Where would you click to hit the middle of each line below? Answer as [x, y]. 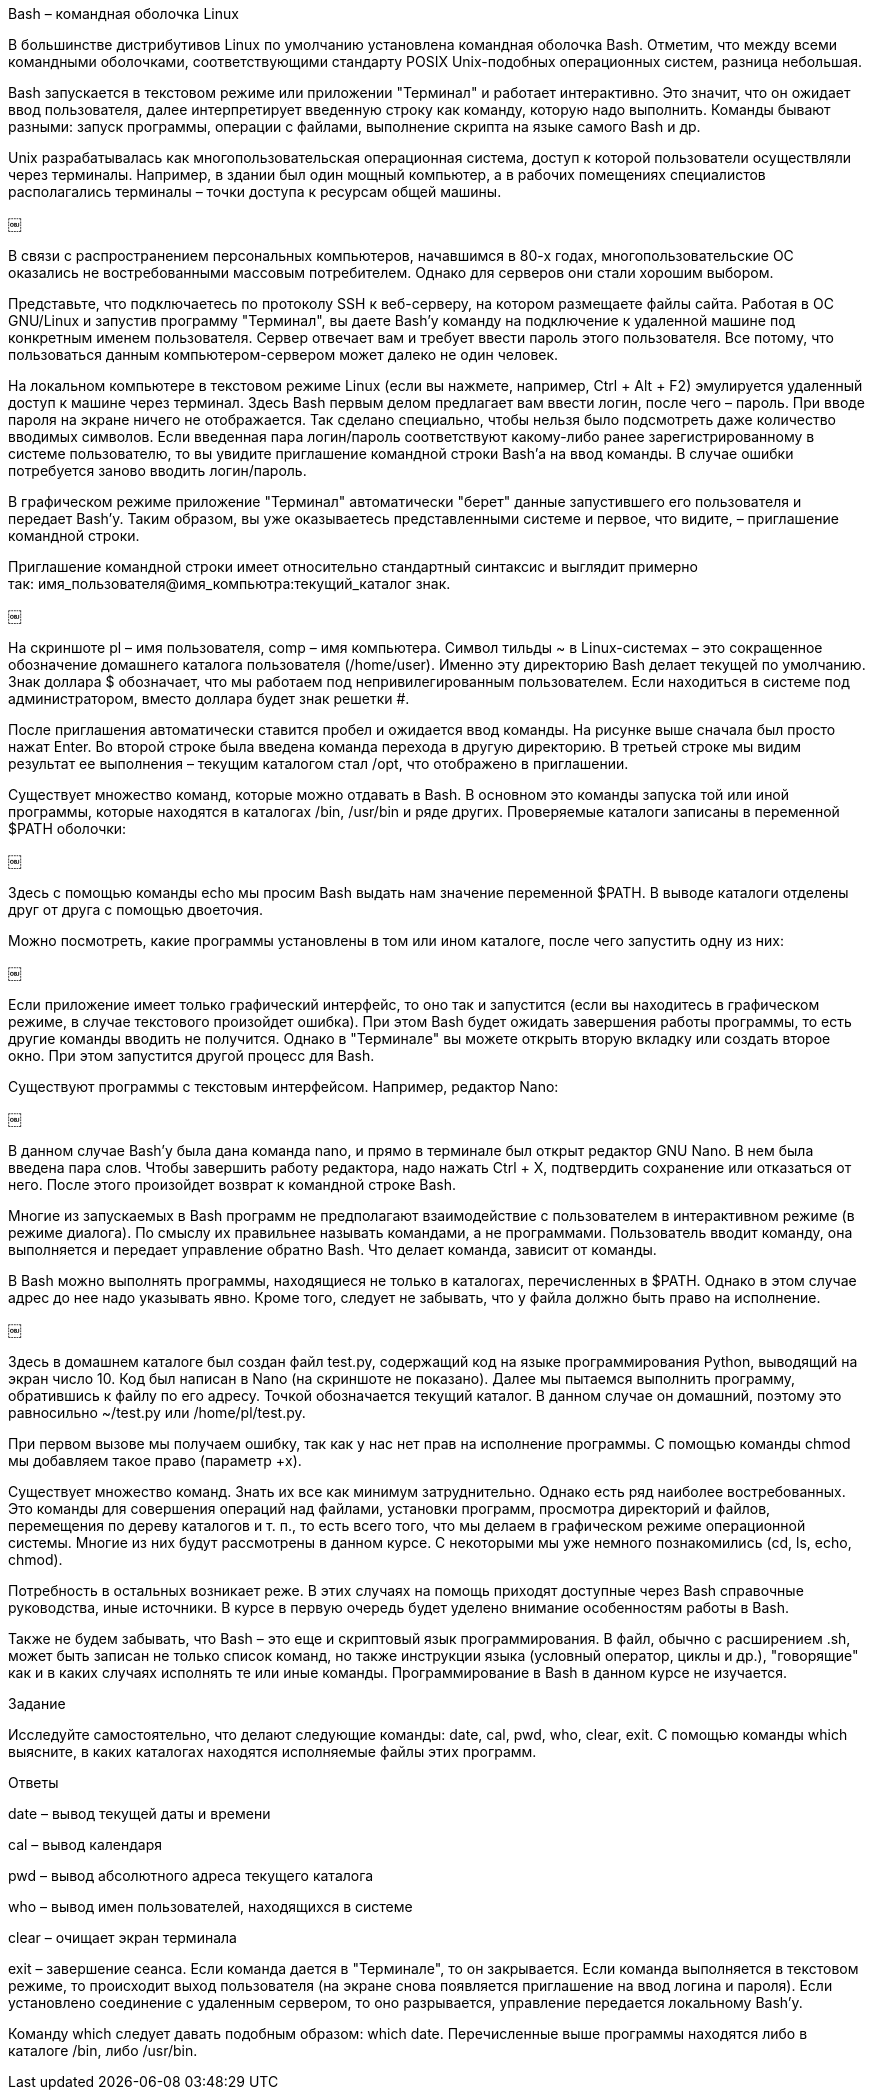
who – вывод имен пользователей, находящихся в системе [210, 1906]
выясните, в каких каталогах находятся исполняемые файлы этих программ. [272, 1751]
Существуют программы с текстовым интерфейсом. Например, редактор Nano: [283, 1086]
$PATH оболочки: [67, 828]
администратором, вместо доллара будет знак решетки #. [209, 698]
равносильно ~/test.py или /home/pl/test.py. [157, 1412]
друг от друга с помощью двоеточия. [136, 909]
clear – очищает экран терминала [122, 1937]
